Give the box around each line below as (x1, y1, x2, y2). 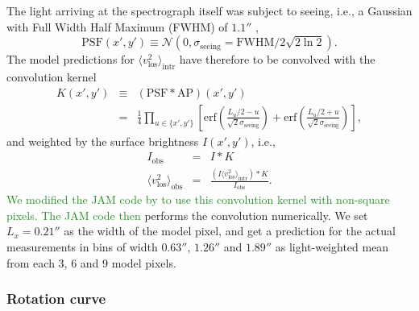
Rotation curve (6, 288, 106, 309)
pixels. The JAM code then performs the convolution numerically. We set (6, 206, 368, 223)
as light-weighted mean (275, 238, 389, 255)
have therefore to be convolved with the (179, 51, 375, 68)
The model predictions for (6, 51, 135, 68)
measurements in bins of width (6, 238, 158, 255)
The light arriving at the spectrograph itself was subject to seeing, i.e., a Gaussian (6, 2, 413, 19)
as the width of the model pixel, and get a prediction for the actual (64, 222, 396, 239)
